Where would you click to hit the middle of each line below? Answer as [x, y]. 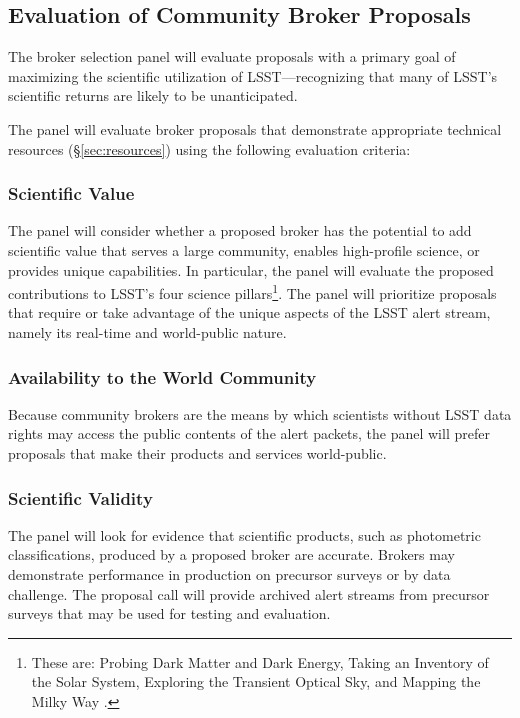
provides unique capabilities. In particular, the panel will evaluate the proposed [251, 269]
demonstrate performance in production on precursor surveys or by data [229, 574]
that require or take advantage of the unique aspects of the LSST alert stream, [249, 312]
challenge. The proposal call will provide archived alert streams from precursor [249, 593]
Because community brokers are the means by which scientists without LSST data [260, 413]
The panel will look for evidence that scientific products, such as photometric [244, 534]
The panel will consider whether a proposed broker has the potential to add [240, 230]
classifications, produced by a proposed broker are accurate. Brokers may [231, 554]
